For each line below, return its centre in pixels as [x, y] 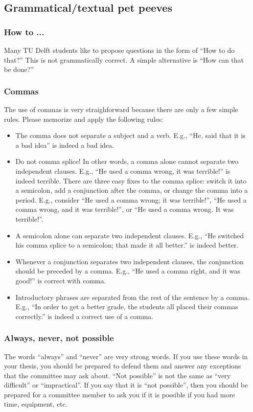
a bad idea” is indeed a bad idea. [65, 145]
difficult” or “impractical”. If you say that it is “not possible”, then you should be [126, 385]
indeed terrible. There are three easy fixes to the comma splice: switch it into [131, 180]
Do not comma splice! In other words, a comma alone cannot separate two [127, 161]
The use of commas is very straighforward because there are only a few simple [121, 109]
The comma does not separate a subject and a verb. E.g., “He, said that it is [130, 135]
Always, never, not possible [59, 338]
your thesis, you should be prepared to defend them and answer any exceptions [123, 366]
